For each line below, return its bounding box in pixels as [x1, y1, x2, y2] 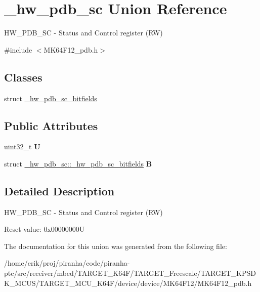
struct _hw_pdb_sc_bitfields [4, 93, 97, 103]
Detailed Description [4, 183, 115, 198]
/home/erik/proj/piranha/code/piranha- [4, 258, 130, 268]
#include [4, 44, 32, 55]
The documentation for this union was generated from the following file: [4, 240, 227, 251]
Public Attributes [4, 117, 98, 133]
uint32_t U [4, 141, 40, 152]
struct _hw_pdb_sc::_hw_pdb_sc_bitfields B [4, 158, 152, 169]
